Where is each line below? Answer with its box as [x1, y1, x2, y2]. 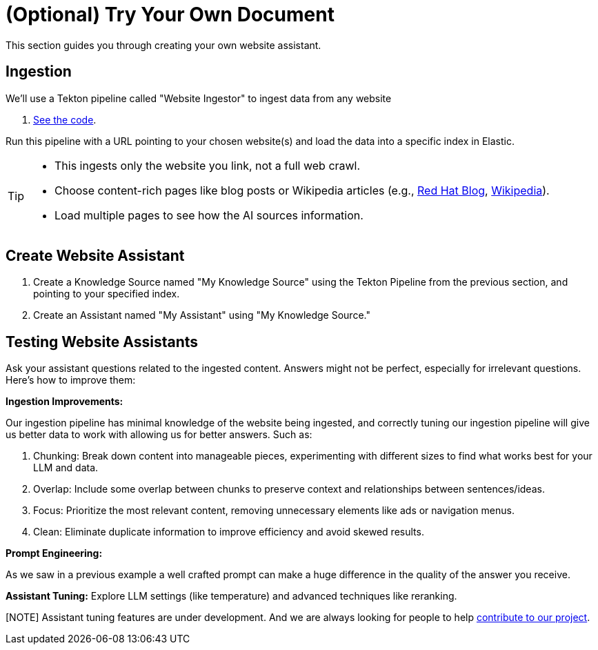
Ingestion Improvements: [6, 395, 123, 408]
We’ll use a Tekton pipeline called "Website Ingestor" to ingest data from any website [6, 92, 392, 104]
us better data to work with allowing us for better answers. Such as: [6, 429, 312, 441]
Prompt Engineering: [6, 547, 103, 560]
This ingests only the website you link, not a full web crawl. [54, 158, 361, 173]
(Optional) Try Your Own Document [6, 3, 335, 26]
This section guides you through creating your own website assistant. [6, 39, 321, 51]
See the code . [33, 113, 97, 126]
